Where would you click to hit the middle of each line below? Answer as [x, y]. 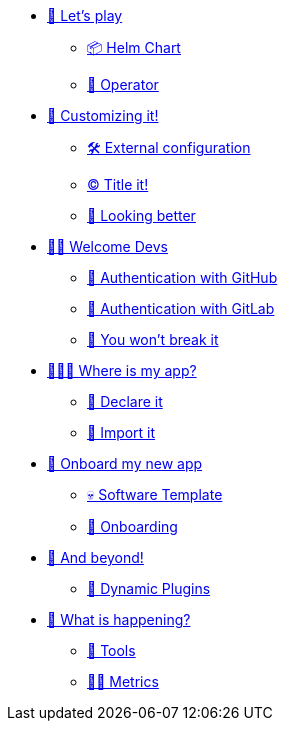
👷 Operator [123, 84]
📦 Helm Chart [134, 47]
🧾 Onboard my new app [125, 463]
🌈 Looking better [141, 215]
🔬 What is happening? [119, 619]
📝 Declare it [125, 401]
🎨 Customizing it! [103, 115]
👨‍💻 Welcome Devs [107, 246]
